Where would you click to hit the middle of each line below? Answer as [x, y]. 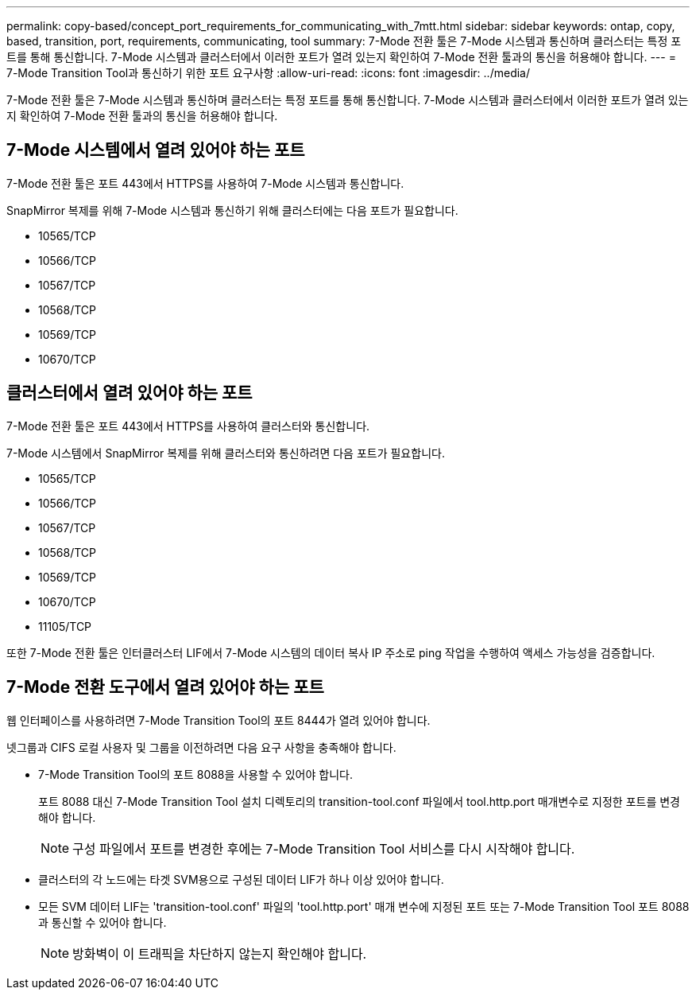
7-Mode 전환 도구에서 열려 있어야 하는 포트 [165, 687]
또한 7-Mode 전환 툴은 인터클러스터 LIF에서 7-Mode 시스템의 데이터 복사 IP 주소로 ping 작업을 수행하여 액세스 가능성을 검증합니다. [331, 652]
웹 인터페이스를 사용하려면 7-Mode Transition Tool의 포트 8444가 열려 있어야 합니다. [218, 720]
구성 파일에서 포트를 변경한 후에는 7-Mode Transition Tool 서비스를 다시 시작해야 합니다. [324, 848]
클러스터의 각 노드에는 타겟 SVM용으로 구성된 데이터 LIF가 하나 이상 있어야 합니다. [241, 879]
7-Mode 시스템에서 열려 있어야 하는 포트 [156, 150]
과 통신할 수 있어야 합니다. [102, 922]
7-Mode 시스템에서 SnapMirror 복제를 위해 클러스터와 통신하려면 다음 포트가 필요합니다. [226, 453]
